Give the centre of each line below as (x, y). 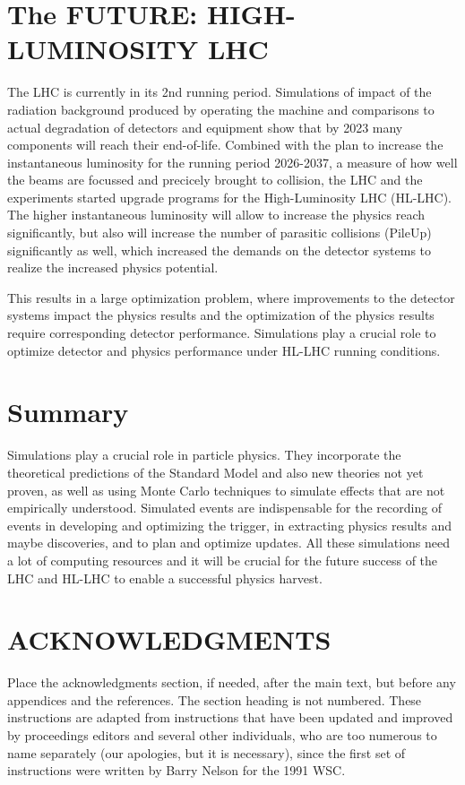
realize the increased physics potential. (113, 267)
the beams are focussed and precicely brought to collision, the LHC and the (215, 180)
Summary (68, 412)
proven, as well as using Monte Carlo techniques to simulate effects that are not (226, 490)
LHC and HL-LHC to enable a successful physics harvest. (165, 578)
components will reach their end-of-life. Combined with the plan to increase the (225, 145)
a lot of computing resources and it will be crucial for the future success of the (223, 560)
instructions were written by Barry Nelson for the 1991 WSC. (177, 770)
